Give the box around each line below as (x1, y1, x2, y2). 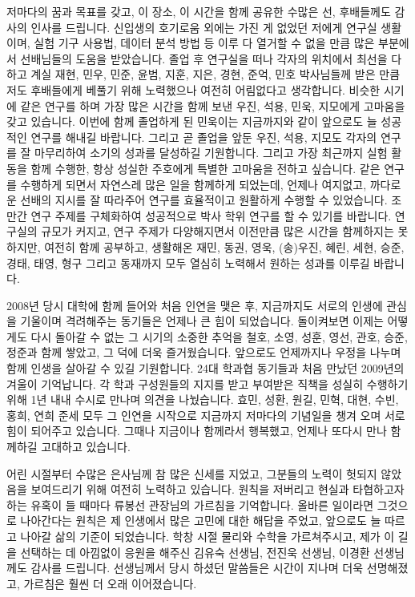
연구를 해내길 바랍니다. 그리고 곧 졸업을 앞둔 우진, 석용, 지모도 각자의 (30, 128, 377, 145)
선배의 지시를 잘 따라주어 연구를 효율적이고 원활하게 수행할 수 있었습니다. (20, 192, 388, 208)
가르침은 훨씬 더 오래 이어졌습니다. (23, 575, 197, 591)
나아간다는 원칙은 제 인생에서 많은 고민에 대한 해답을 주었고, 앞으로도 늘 (20, 512, 381, 529)
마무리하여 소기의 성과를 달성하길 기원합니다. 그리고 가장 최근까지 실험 (34, 144, 388, 161)
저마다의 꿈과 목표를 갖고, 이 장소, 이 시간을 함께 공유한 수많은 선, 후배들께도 (6, 3, 391, 19)
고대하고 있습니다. (41, 438, 131, 455)
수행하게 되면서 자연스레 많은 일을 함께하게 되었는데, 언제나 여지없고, (20, 175, 367, 192)
